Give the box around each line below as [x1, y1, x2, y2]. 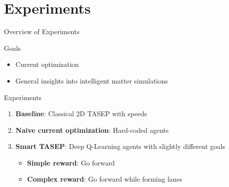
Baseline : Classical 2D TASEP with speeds [15, 108, 147, 119]
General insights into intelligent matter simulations [15, 75, 168, 85]
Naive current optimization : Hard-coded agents [15, 125, 169, 135]
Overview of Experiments [4, 26, 80, 37]
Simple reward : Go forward [27, 157, 115, 167]
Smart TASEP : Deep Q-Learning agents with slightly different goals [15, 141, 225, 151]
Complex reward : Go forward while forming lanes [27, 174, 183, 184]
